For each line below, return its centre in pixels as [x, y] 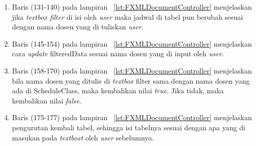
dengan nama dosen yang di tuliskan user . [78, 27]
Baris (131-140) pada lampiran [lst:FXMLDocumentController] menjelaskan [132, 7]
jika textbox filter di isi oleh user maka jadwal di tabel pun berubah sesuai [127, 16]
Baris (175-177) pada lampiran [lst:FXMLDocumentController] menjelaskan [132, 117]
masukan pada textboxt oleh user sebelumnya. [83, 137]
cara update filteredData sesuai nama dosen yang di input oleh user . [118, 53]
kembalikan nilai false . [47, 100]
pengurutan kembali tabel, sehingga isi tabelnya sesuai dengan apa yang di [129, 127]
